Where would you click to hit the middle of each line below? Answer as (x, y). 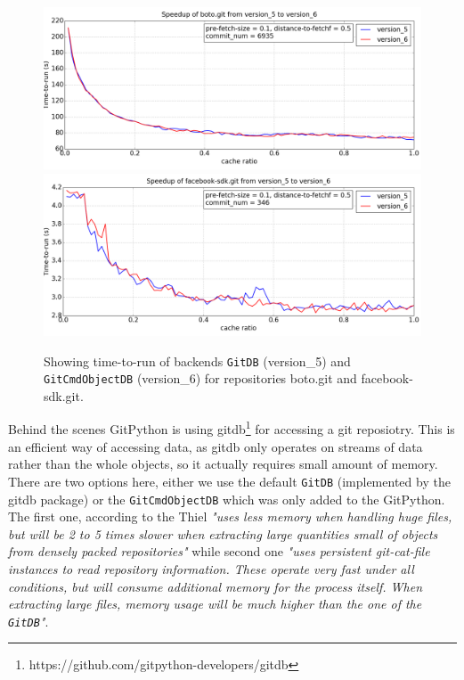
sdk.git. (64, 395)
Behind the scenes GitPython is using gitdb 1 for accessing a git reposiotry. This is (232, 428)
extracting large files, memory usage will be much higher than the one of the (215, 604)
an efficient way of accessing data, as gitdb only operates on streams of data (216, 446)
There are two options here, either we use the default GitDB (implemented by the (229, 481)
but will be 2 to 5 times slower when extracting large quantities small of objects (223, 533)
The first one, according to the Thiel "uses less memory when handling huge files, (230, 516)
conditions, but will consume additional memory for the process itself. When (216, 586)
